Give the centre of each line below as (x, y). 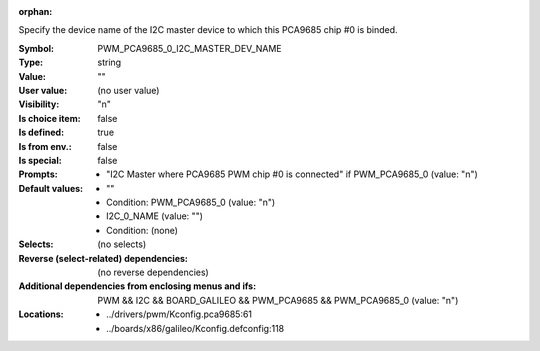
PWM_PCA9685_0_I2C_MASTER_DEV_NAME (189, 48)
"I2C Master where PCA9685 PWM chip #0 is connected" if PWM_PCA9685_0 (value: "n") (292, 174)
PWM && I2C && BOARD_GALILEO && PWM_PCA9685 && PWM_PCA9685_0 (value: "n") (278, 300)
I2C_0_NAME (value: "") (155, 216)
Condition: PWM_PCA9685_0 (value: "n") (191, 202)
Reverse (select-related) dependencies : (103, 258)
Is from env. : (45, 146)
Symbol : (36, 48)
